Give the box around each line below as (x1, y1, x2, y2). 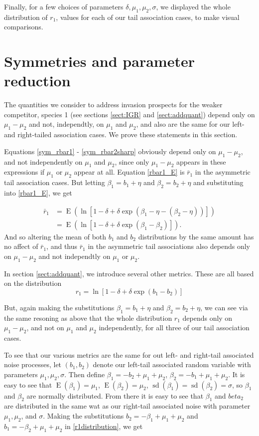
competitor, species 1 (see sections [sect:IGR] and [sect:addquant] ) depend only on (4, 109, 255, 119)
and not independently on (4, 156, 83, 167)
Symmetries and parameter (4, 51, 195, 71)
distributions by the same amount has (138, 231, 254, 241)
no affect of (4, 241, 38, 251)
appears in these (176, 156, 226, 167)
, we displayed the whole (156, 1, 231, 11)
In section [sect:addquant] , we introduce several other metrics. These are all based (4, 268, 254, 278)
